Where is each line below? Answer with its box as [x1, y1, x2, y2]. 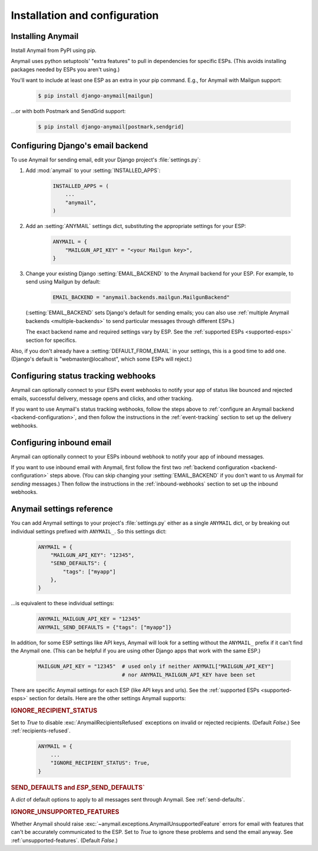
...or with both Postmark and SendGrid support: [11, 108, 126, 115]
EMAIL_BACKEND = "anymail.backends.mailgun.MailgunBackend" [52, 294, 230, 301]
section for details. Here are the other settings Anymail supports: [29, 694, 186, 701]
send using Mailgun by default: [25, 278, 101, 285]
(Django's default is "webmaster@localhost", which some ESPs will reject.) [11, 355, 193, 362]
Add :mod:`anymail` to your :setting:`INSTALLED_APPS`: [25, 167, 161, 174]
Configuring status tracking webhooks [11, 371, 156, 381]
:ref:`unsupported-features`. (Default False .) [11, 837, 118, 844]
